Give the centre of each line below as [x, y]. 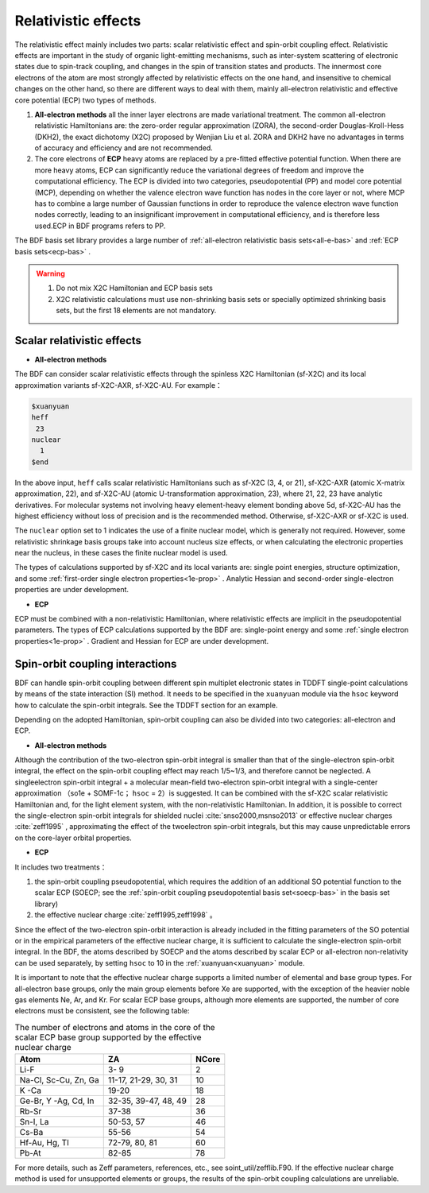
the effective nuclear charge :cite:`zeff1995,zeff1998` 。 [126, 915]
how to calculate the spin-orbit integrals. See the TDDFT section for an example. [146, 705]
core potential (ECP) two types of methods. [85, 100]
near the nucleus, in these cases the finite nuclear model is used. [121, 553]
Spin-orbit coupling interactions [96, 664]
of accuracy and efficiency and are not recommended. [124, 148]
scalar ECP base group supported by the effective [108, 1037]
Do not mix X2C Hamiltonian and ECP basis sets [135, 288]
